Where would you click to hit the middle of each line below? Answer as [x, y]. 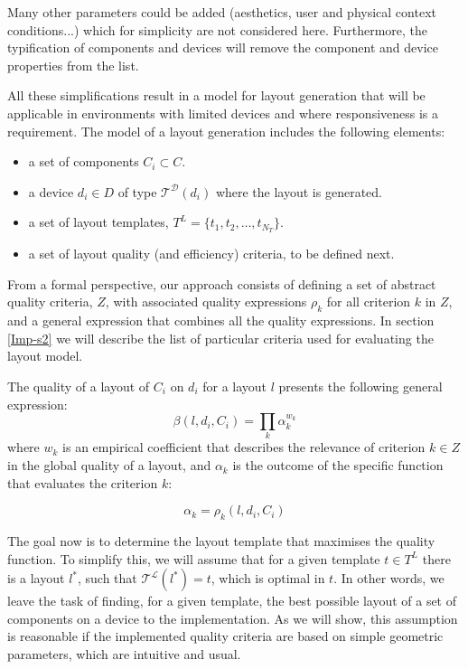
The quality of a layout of [79, 386]
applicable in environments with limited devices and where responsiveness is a [223, 113]
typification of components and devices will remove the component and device [223, 47]
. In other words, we [389, 578]
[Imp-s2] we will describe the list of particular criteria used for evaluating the [220, 338]
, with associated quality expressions [206, 302]
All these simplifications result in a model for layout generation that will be [216, 95]
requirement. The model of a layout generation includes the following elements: [226, 131]
